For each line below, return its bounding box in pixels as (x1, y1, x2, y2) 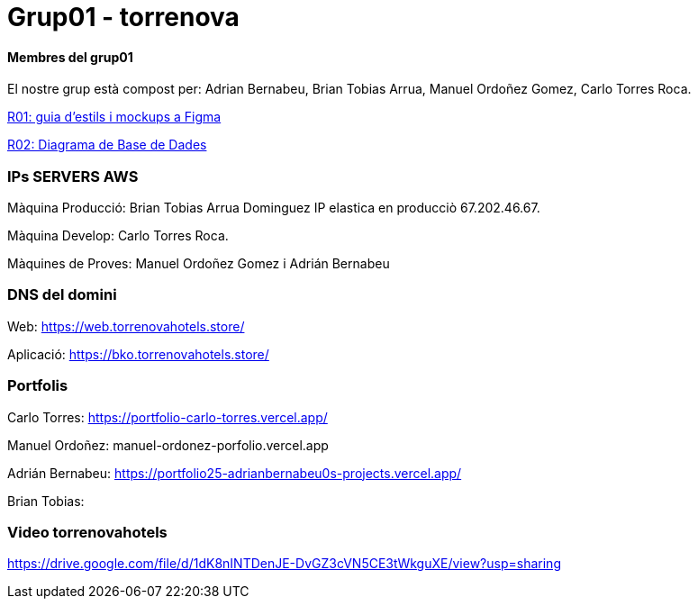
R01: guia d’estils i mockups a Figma (7, 109, 222, 125)
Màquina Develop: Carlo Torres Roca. (7, 228, 229, 244)
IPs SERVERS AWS (7, 167, 139, 185)
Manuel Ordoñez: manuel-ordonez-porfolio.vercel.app (7, 437, 329, 453)
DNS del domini (7, 285, 117, 304)
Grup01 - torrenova (7, 2, 240, 32)
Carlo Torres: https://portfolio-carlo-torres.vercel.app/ (7, 409, 328, 425)
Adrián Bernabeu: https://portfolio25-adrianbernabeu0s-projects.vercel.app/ (7, 465, 462, 481)
